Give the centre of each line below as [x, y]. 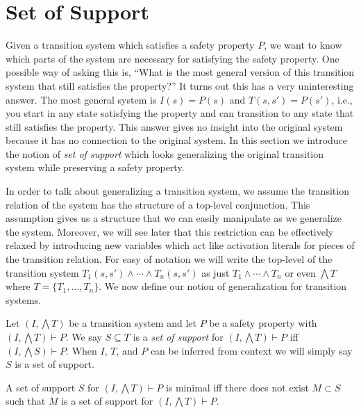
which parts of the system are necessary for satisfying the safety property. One [173, 58]
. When [82, 350]
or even [300, 272]
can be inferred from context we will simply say [251, 350]
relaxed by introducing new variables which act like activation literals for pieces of [180, 245]
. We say [84, 337]
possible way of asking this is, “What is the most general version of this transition [180, 72]
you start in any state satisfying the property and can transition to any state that [180, 113]
